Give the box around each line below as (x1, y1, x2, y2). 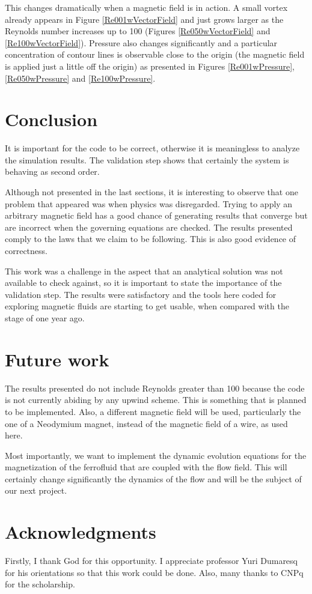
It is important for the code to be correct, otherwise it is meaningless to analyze (5, 142, 300, 154)
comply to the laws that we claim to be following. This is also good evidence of (5, 232, 296, 245)
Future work (5, 347, 109, 371)
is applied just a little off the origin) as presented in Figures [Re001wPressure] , (5, 59, 295, 72)
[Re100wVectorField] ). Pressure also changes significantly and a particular (5, 36, 278, 49)
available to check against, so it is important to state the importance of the (5, 276, 282, 289)
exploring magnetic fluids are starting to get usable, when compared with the (5, 300, 289, 312)
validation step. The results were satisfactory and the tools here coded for (5, 288, 277, 300)
